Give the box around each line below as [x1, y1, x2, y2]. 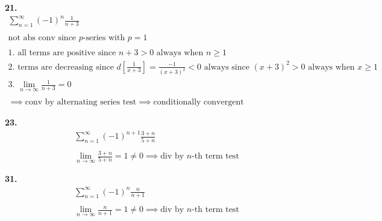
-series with [83, 34, 125, 43]
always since [204, 62, 249, 71]
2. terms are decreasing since [8, 62, 114, 71]
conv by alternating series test [25, 98, 137, 107]
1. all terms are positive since [8, 49, 116, 58]
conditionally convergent [153, 98, 244, 107]
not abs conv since [8, 34, 77, 43]
